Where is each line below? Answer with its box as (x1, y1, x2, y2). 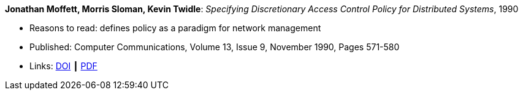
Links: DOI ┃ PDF (29, 61, 97, 71)
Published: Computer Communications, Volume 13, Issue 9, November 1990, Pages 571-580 (29, 42, 400, 52)
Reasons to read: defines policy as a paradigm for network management (29, 23, 321, 33)
